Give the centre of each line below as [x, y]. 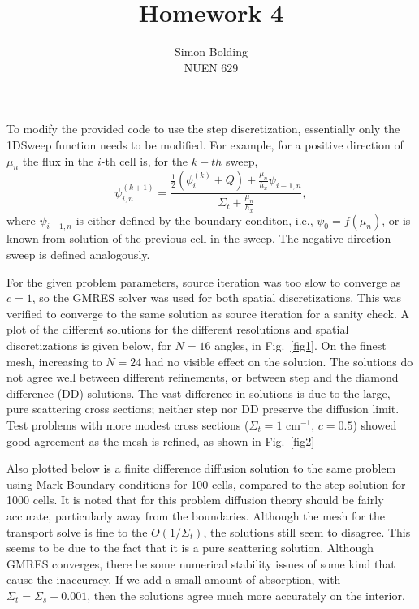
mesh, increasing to [54, 361]
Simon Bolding [211, 52]
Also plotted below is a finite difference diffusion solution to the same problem [201, 468]
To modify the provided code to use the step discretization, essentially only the [203, 129]
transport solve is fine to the [77, 531]
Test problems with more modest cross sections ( [128, 425]
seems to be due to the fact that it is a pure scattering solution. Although [190, 548]
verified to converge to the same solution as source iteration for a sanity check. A [208, 313]
